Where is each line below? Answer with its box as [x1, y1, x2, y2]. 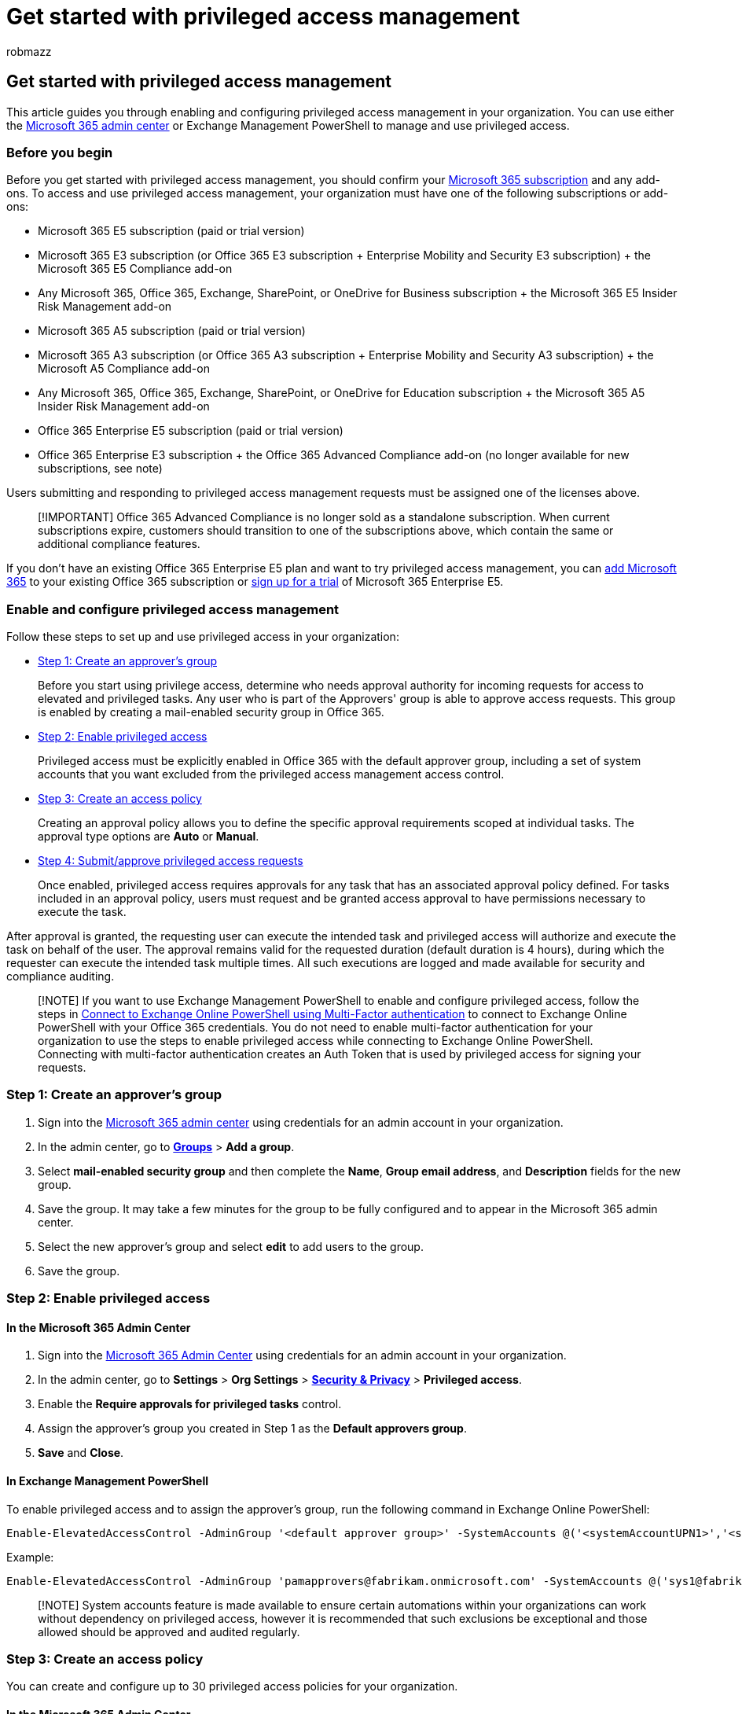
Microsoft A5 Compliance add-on [38, 362, 210, 376]
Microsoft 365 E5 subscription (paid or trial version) [38, 224, 305, 238]
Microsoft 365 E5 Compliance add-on [38, 262, 233, 276]
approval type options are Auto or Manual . [38, 829, 259, 844]
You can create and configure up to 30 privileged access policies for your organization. [6, 1679, 458, 1694]
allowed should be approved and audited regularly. [38, 1624, 300, 1639]
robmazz [6, 44, 52, 58]
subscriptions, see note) [38, 462, 163, 476]
